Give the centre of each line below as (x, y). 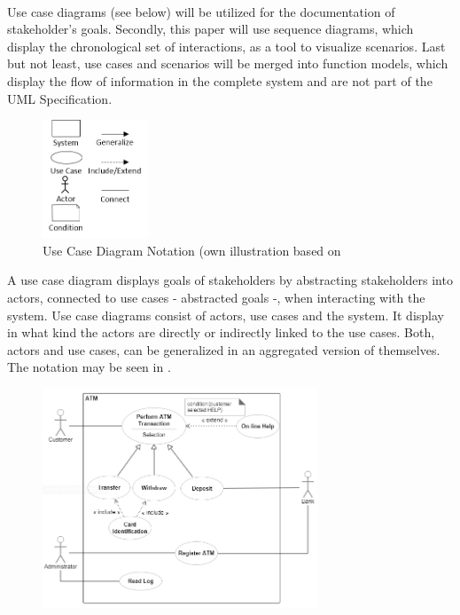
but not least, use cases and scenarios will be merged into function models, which (228, 63)
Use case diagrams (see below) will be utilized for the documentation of (201, 11)
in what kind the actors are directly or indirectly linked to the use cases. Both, (221, 332)
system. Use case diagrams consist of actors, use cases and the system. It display (226, 315)
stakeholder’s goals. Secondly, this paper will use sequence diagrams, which (211, 29)
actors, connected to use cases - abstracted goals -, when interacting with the (216, 298)
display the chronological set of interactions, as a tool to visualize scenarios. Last (226, 46)
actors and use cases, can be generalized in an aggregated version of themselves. (224, 349)
